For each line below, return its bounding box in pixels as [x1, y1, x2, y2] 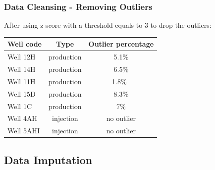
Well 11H [7, 76, 36, 86]
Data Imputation [4, 152, 93, 167]
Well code [7, 39, 42, 49]
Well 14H [7, 64, 36, 74]
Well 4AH [7, 113, 37, 123]
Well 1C [7, 101, 32, 111]
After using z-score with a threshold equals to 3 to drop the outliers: [4, 20, 212, 30]
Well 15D [7, 88, 36, 99]
